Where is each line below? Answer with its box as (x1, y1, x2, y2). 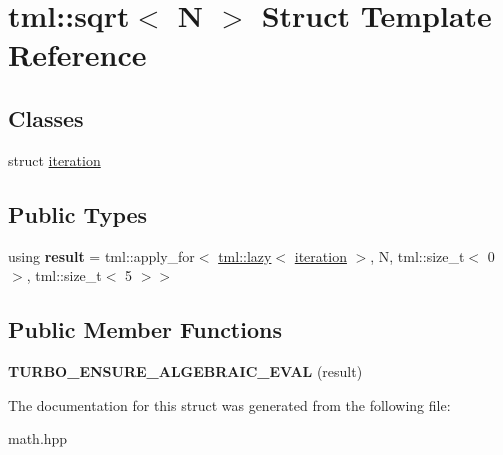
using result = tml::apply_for (8, 245, 195, 266)
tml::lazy (218, 245, 272, 266)
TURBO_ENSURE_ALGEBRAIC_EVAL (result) (8, 360, 363, 381)
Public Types (8, 198, 148, 229)
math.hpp (8, 428, 68, 449)
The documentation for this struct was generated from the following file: (8, 394, 451, 415)
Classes (8, 102, 84, 133)
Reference (8, 34, 147, 75)
